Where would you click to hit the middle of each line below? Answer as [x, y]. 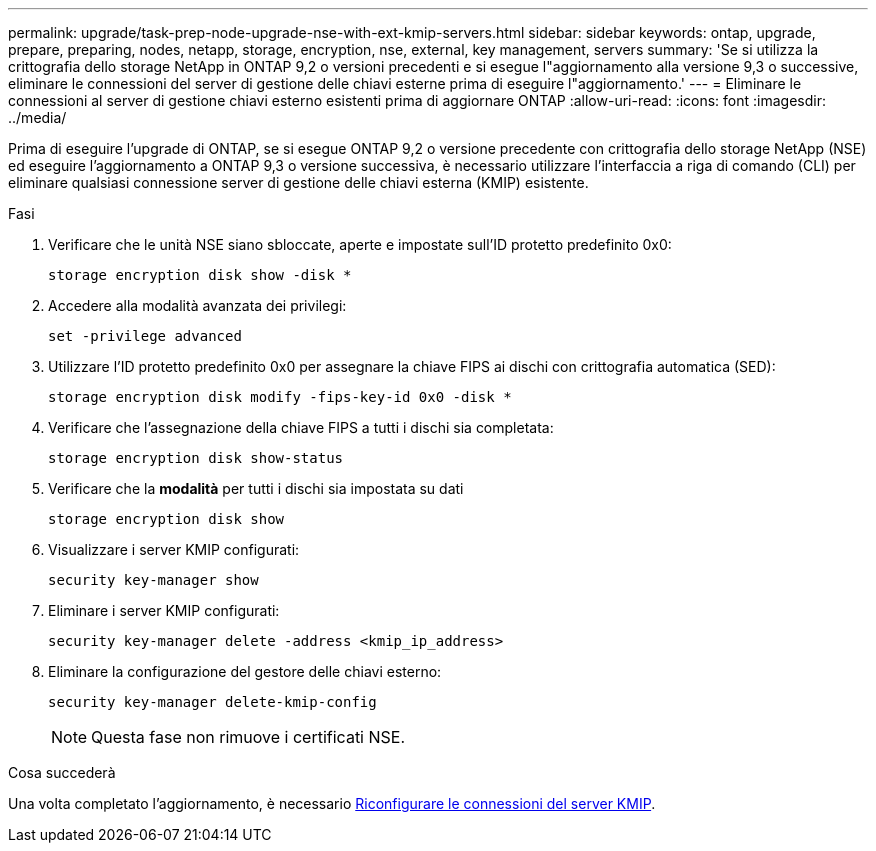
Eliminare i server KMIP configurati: [164, 610]
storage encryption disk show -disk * [200, 275]
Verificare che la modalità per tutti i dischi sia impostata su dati [256, 488]
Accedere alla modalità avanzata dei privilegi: [197, 305]
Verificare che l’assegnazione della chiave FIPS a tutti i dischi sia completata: [301, 427]
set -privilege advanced [145, 336]
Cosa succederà [62, 772]
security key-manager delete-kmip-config [212, 702]
